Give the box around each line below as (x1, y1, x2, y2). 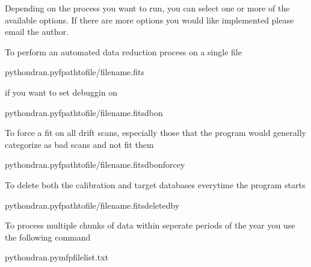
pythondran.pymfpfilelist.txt (5, 251, 109, 263)
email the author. (5, 25, 69, 38)
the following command (5, 230, 91, 243)
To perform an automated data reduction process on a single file (5, 45, 242, 58)
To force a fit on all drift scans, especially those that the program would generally (5, 126, 307, 139)
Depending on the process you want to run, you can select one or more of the (5, 2, 290, 14)
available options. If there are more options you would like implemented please (5, 13, 294, 26)
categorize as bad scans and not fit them (5, 138, 154, 150)
